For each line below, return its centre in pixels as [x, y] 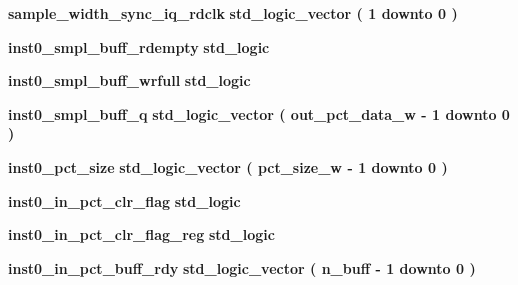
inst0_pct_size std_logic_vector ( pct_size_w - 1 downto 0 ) [228, 166]
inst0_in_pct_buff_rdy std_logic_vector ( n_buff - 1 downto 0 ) [242, 267]
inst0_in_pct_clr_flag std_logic [124, 200]
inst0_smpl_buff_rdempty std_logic [139, 46]
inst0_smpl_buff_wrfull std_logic [129, 80]
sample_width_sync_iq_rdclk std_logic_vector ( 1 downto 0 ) [233, 13]
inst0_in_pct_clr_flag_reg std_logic [141, 234]
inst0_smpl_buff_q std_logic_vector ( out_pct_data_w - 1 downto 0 [259, 113]
